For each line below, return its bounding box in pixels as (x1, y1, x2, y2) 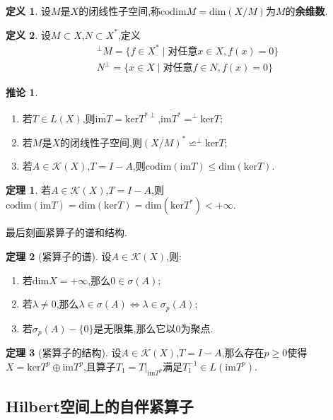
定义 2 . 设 (6, 27, 51, 42)
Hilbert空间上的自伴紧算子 (6, 395, 194, 416)
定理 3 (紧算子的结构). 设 (6, 345, 122, 360)
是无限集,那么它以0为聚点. (93, 320, 214, 335)
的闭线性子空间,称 (78, 4, 161, 18)
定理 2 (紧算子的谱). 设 (6, 249, 112, 264)
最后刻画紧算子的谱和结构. (6, 225, 127, 240)
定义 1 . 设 (6, 4, 51, 18)
